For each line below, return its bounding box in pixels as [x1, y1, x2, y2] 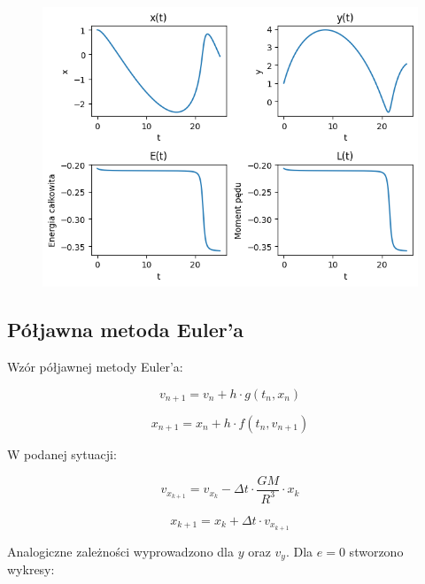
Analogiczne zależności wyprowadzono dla [7, 542, 234, 560]
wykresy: [7, 560, 55, 579]
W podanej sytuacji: [7, 444, 117, 463]
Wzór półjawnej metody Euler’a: [7, 357, 183, 375]
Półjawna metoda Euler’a [7, 316, 244, 343]
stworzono [349, 542, 404, 560]
